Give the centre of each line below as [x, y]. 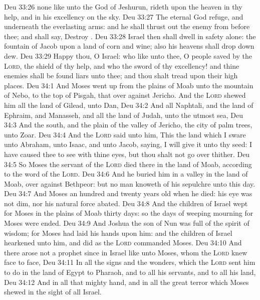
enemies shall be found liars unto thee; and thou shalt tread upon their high [121, 76]
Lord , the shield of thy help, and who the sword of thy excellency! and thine [122, 65]
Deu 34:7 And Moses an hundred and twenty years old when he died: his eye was [128, 193]
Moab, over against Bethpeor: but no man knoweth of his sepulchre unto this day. [130, 183]
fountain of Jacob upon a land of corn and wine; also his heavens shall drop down [129, 46]
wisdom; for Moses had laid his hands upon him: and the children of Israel [118, 233]
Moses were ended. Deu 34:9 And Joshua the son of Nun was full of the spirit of [127, 223]
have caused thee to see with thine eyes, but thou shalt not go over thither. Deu [127, 154]
